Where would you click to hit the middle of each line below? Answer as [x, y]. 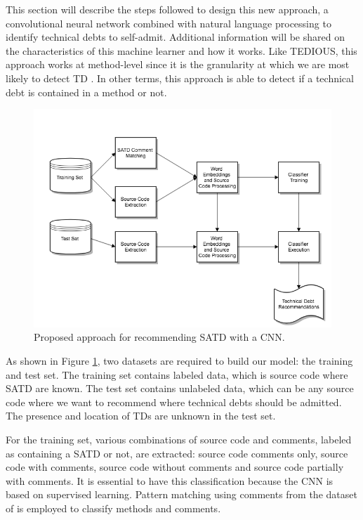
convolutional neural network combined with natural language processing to [169, 23]
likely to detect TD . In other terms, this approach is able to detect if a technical [180, 78]
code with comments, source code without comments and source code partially [175, 467]
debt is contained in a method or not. [86, 92]
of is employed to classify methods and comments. [113, 508]
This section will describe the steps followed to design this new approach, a [167, 9]
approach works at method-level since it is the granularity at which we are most [178, 64]
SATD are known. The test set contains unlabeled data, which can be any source [180, 388]
